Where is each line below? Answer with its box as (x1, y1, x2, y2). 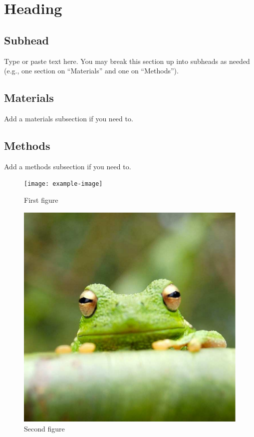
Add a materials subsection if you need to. (4, 113, 133, 123)
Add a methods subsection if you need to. (4, 161, 131, 171)
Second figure (24, 424, 65, 434)
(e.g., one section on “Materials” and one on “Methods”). (4, 65, 179, 76)
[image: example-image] (24, 180, 103, 188)
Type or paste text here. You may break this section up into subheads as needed (4, 55, 250, 66)
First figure (24, 195, 58, 205)
